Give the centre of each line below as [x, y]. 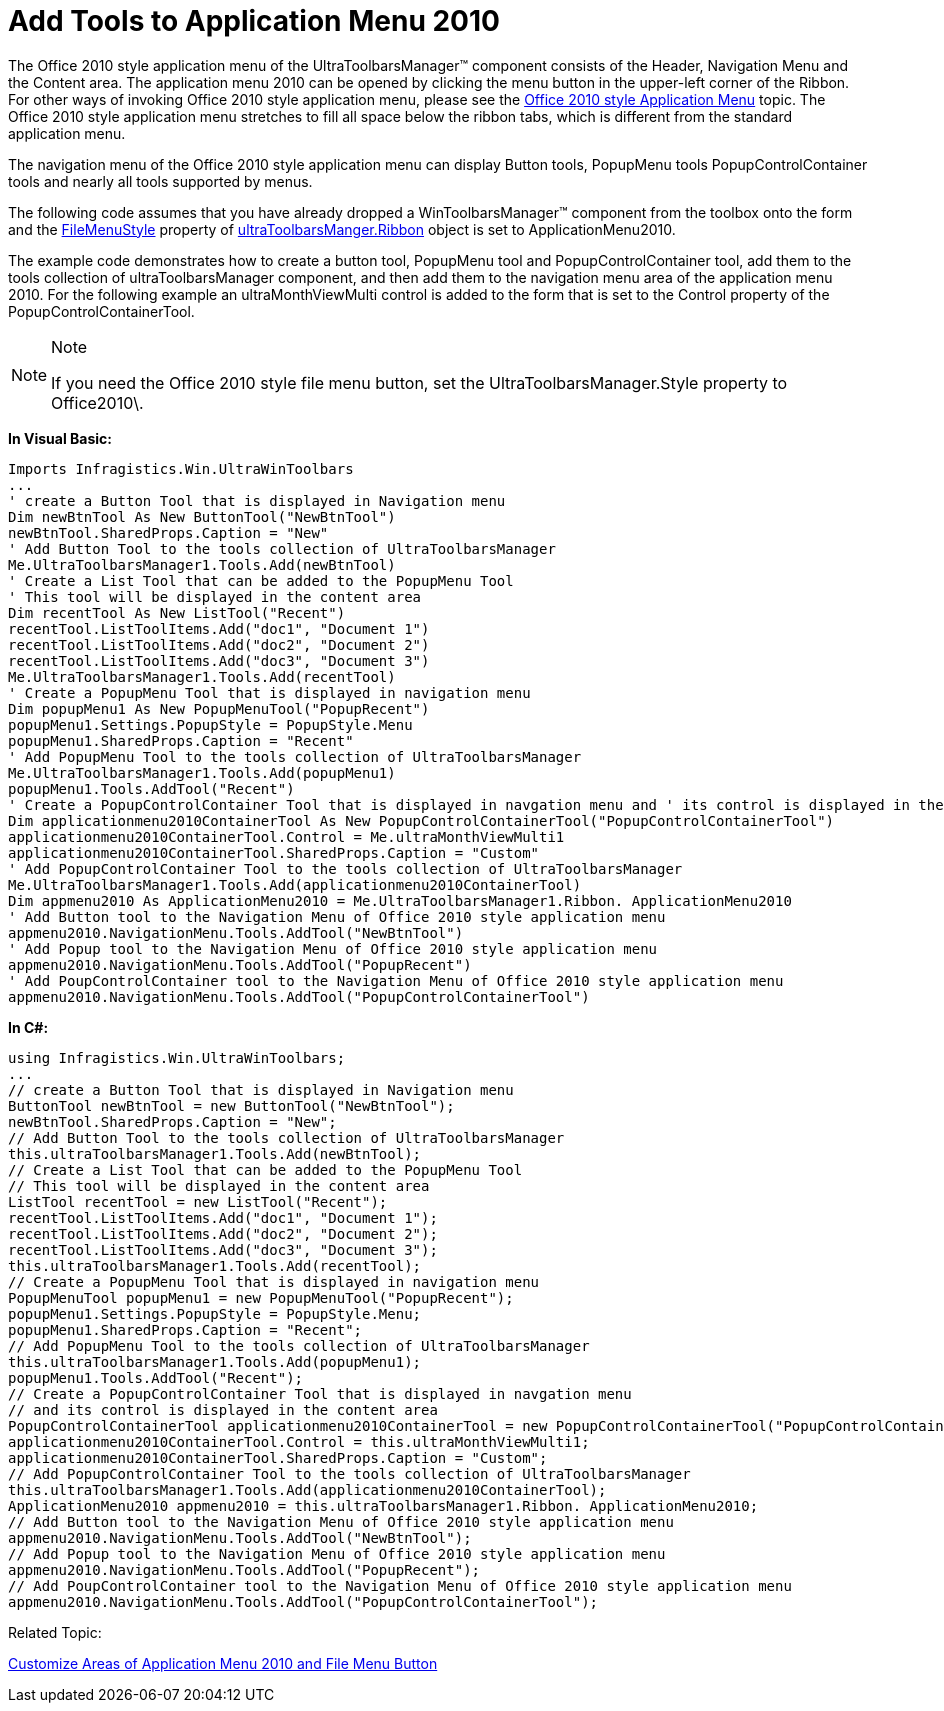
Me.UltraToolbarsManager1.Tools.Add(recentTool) [202, 676]
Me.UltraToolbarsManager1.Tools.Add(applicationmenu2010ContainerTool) [295, 884]
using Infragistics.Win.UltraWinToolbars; [177, 1057]
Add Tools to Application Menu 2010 [254, 21]
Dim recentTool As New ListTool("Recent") [177, 612]
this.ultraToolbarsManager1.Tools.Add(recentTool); [215, 1265]
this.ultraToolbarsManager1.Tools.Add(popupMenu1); [215, 1361]
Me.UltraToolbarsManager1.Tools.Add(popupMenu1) [202, 772]
